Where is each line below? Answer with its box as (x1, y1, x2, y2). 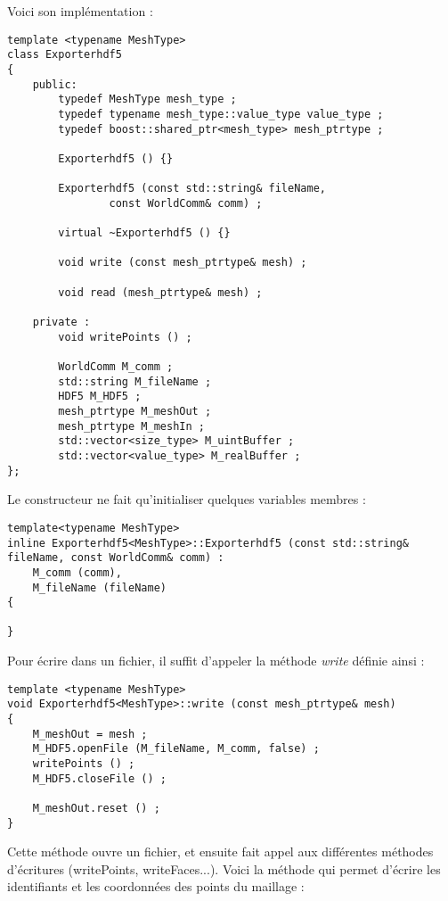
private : (32, 316, 91, 329)
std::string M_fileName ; (58, 375, 212, 388)
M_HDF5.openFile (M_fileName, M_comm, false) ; (32, 742, 320, 756)
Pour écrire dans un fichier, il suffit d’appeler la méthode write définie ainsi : (7, 651, 425, 670)
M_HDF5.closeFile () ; (32, 772, 167, 785)
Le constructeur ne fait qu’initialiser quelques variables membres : (7, 490, 366, 508)
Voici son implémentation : (7, 2, 153, 20)
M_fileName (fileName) (32, 581, 167, 594)
